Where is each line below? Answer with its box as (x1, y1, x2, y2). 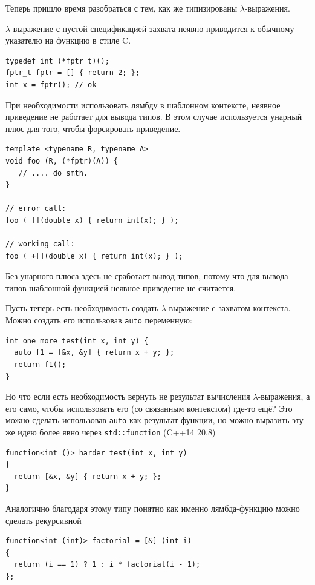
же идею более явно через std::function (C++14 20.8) (5, 425, 216, 438)
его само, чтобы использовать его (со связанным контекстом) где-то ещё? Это (5, 402, 293, 414)
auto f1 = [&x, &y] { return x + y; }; (14, 348, 175, 357)
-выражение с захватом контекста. (166, 302, 291, 314)
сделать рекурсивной (5, 514, 82, 526)
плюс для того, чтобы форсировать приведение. (5, 122, 181, 134)
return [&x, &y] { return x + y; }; (14, 472, 161, 481)
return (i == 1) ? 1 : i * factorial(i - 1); (14, 560, 201, 569)
